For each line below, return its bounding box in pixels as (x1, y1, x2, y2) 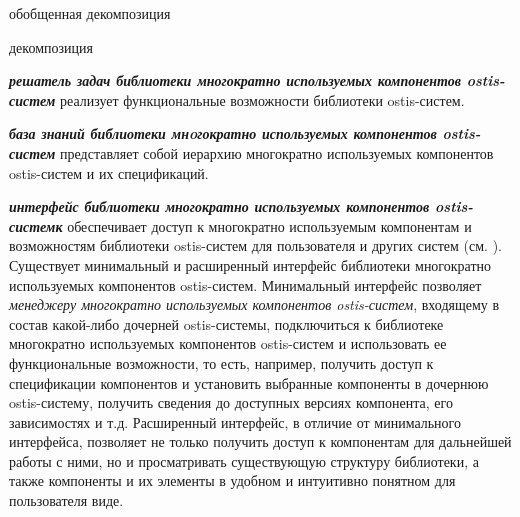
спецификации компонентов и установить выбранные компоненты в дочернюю (9, 372, 489, 393)
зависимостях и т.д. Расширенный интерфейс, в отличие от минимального (9, 411, 461, 432)
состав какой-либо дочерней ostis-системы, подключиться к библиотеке (9, 313, 444, 334)
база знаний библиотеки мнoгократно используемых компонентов (9, 123, 437, 144)
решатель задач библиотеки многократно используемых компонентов (9, 70, 461, 91)
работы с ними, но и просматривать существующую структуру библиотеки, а (9, 450, 479, 471)
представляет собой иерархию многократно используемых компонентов (60, 142, 494, 163)
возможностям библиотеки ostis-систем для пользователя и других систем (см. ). (9, 235, 502, 256)
